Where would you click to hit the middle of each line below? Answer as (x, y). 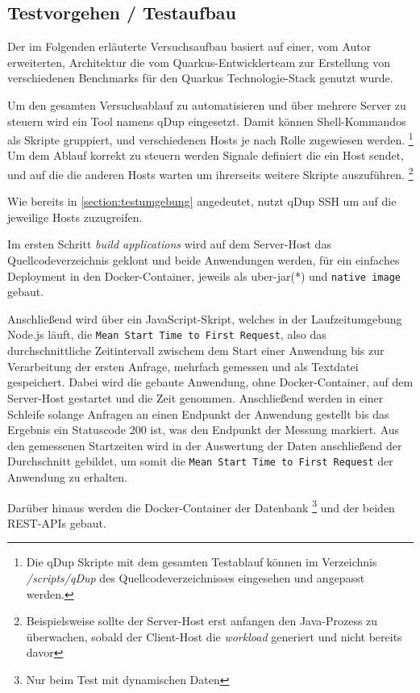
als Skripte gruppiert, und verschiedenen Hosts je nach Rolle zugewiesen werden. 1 (210, 138)
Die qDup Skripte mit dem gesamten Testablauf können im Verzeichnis (202, 562)
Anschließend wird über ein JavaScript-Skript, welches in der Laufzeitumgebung (205, 318)
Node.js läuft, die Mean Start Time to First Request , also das (167, 334)
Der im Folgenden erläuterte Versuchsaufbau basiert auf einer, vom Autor (189, 46)
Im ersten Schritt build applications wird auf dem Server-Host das (169, 244)
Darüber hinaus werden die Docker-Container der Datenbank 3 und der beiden (201, 506)
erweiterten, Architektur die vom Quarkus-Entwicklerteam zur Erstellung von (199, 62)
